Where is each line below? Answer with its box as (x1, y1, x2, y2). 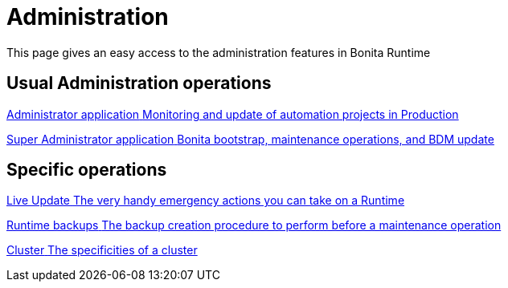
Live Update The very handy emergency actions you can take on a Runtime (6, 193, 405, 208)
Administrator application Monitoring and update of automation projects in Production (6, 107, 459, 121)
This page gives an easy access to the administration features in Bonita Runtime (6, 45, 431, 59)
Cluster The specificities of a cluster (6, 243, 198, 258)
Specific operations (6, 160, 167, 181)
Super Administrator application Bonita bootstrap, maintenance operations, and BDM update (6, 132, 494, 146)
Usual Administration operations (6, 73, 272, 94)
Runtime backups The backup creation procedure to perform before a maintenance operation (6, 218, 502, 233)
